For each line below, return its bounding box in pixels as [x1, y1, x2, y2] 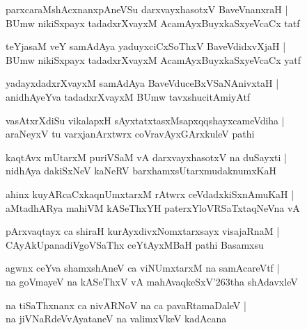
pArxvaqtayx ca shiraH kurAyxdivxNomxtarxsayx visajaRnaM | [6, 224, 280, 238]
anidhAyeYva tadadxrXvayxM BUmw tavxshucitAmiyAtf [6, 89, 251, 104]
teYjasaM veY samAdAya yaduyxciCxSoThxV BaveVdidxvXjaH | [6, 39, 286, 53]
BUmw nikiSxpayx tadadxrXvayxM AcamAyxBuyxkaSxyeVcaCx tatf [6, 15, 300, 30]
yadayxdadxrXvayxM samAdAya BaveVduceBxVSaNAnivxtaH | [6, 76, 279, 90]
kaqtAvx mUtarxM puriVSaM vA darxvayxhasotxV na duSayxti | [6, 149, 287, 164]
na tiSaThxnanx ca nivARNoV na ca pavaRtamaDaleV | [6, 297, 246, 312]
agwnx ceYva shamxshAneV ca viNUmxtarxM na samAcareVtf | [6, 261, 280, 275]
